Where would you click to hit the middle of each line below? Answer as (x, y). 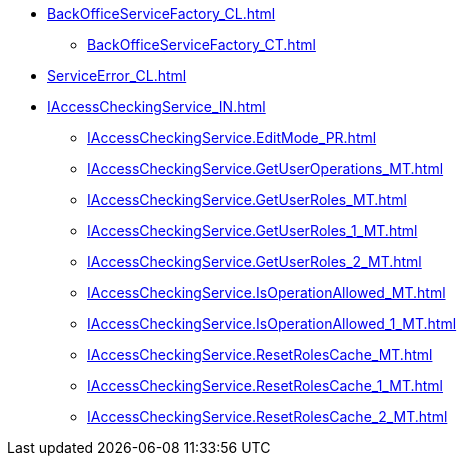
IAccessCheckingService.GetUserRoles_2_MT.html (254, 261)
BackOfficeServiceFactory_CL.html (161, 13)
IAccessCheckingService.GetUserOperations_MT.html (265, 168)
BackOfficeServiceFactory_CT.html (201, 44)
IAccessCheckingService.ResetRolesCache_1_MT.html (265, 385)
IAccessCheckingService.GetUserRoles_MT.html (247, 199)
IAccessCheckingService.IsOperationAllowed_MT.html (266, 292)
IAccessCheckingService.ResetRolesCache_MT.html (260, 354)
